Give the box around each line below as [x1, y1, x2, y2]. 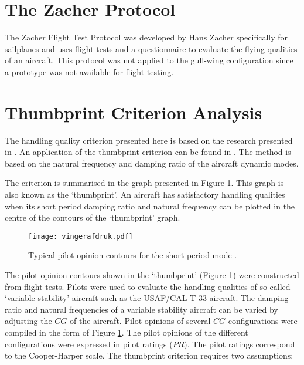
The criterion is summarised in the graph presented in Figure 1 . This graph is [5, 177, 284, 189]
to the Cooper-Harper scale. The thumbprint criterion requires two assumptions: [5, 349, 293, 361]
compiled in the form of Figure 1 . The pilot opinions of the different [5, 326, 248, 338]
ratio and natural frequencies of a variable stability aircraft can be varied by [5, 303, 278, 315]
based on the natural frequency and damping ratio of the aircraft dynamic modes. [5, 157, 299, 169]
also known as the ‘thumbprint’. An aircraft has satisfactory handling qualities [5, 188, 285, 200]
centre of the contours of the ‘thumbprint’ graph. [5, 211, 180, 224]
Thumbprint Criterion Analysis [5, 100, 262, 124]
